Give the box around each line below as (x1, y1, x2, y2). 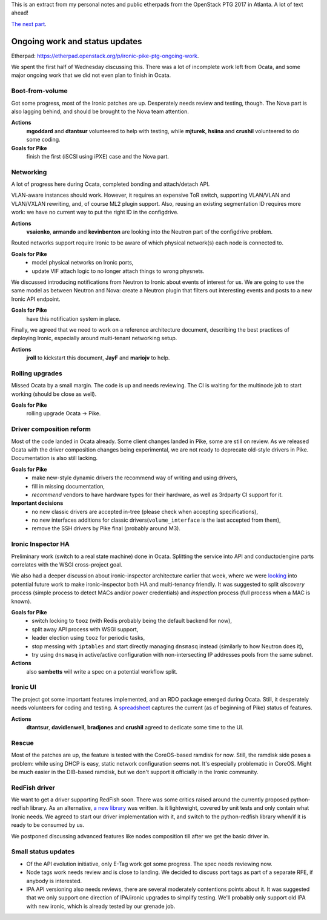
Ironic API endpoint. (11, 295, 61, 303)
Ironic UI (11, 683, 36, 691)
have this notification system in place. (26, 315, 121, 322)
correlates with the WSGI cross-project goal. (11, 561, 122, 568)
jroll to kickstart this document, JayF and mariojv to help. (26, 354, 170, 361)
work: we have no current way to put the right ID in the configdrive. (11, 209, 179, 216)
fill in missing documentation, (31, 482, 105, 490)
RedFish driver (11, 783, 56, 792)
